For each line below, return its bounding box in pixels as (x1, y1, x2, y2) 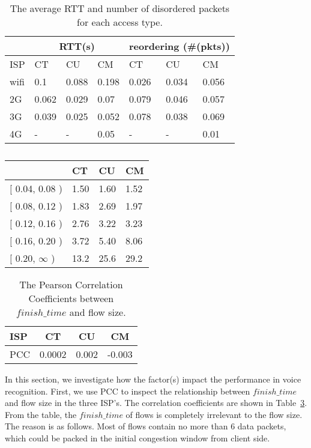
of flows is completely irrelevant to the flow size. (125, 408, 303, 420)
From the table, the (5, 408, 77, 420)
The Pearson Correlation (19, 277, 123, 291)
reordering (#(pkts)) (128, 39, 230, 53)
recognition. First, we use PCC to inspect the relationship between (5, 384, 250, 397)
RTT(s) (59, 39, 95, 53)
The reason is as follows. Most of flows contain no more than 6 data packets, (5, 420, 286, 432)
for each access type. (77, 15, 163, 29)
